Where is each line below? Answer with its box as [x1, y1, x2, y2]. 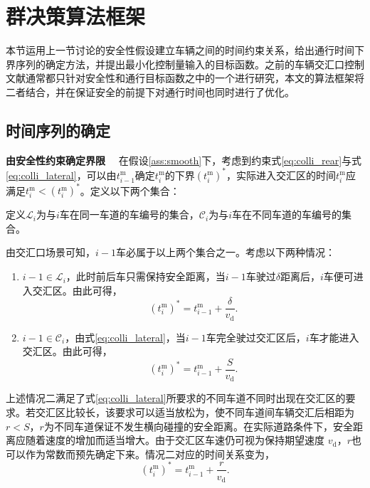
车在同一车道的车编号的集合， [59, 207, 199, 222]
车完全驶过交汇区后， [206, 329, 306, 344]
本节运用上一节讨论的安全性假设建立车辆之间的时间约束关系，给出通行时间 [6, 43, 354, 58]
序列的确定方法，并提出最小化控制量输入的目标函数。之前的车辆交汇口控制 [15, 56, 364, 71]
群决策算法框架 [6, 1, 146, 31]
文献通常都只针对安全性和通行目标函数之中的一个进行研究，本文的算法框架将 [6, 70, 364, 85]
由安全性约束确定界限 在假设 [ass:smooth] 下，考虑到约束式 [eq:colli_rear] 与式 [6, 152, 362, 167]
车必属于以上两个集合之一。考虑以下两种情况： [115, 245, 335, 260]
